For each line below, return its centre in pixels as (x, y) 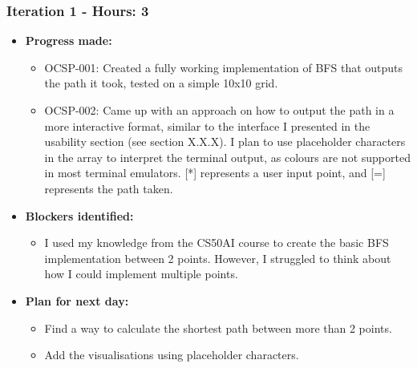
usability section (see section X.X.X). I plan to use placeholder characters (225, 142)
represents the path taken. (109, 188)
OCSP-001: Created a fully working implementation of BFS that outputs (224, 67)
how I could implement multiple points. (141, 274)
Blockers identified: (79, 215)
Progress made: (69, 40)
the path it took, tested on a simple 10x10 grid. (161, 83)
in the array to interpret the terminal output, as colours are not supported (227, 157)
